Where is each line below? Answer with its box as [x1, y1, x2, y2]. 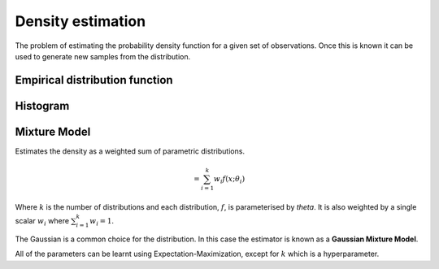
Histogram [15, 98, 70, 113]
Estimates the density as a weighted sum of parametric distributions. [15, 146, 246, 156]
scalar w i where [15, 215, 69, 228]
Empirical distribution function [15, 73, 174, 87]
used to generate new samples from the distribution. [15, 51, 191, 61]
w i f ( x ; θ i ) [213, 175, 246, 185]
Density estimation [15, 12, 146, 30]
